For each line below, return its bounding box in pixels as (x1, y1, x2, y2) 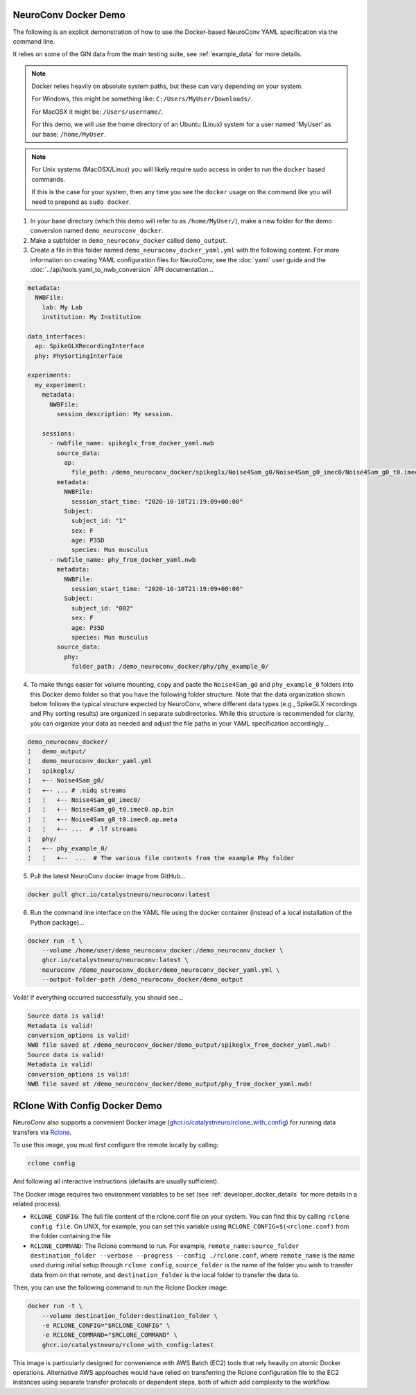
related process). (12, 1200, 62, 1208)
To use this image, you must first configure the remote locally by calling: (12, 1141, 219, 1149)
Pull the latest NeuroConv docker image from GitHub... (30, 872, 187, 880)
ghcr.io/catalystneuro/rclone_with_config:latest (42, 1341, 214, 1349)
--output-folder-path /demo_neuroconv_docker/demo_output (42, 975, 243, 984)
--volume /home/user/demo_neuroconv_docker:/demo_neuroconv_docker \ (42, 947, 284, 955)
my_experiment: (35, 381, 87, 388)
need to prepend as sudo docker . (31, 198, 132, 206)
